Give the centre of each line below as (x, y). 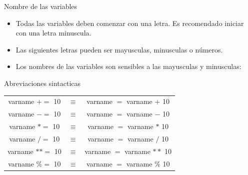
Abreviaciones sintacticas (42, 83)
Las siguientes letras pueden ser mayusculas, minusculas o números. (119, 49)
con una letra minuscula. (53, 33)
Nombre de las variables (41, 6)
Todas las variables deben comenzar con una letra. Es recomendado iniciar (130, 23)
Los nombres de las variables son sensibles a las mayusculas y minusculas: (128, 66)
